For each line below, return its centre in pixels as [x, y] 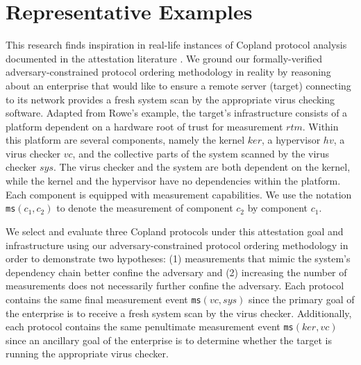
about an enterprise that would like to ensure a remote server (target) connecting [178, 85]
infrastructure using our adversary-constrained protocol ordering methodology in [177, 245]
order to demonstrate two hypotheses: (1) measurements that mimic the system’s [178, 258]
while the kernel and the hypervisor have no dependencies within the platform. [173, 181]
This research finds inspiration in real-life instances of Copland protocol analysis [176, 45]
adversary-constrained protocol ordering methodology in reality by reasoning [168, 72]
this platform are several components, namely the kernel [125, 140]
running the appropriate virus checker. [87, 354]
